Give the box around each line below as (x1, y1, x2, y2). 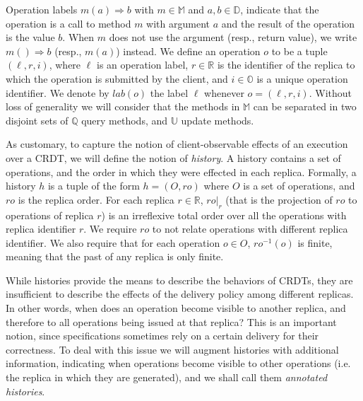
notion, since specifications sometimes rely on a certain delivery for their (6, 328, 319, 343)
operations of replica (6, 207, 94, 222)
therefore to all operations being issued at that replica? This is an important (6, 314, 337, 329)
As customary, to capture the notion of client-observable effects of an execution (6, 136, 348, 151)
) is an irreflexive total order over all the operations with (101, 207, 347, 222)
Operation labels (6, 2, 78, 16)
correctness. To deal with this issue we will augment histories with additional (6, 342, 339, 356)
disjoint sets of (6, 112, 69, 127)
